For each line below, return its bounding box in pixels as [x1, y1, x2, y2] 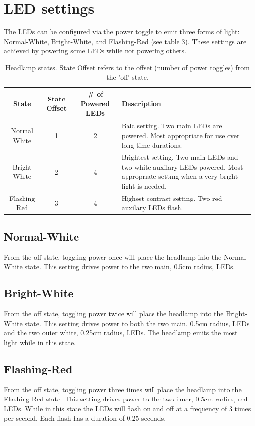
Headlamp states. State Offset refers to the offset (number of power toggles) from [5, 62, 250, 72]
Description [121, 98, 161, 108]
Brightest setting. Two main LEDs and [121, 152, 238, 162]
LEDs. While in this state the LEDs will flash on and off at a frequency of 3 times [4, 403, 251, 413]
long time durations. [121, 140, 182, 150]
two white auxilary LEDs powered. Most [121, 161, 243, 172]
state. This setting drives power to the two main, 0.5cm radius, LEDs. [25, 261, 235, 272]
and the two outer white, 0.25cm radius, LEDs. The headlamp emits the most [4, 327, 238, 338]
